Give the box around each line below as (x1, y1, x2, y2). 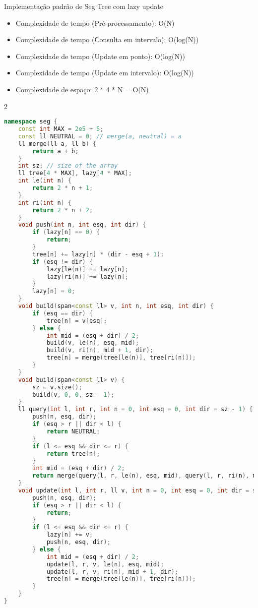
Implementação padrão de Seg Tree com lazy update (4, 1, 163, 11)
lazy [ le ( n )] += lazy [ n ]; (46, 265, 129, 273)
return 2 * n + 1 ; (32, 184, 93, 192)
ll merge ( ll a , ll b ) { (18, 140, 97, 147)
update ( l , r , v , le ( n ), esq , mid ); (46, 560, 164, 568)
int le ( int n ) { (18, 177, 72, 184)
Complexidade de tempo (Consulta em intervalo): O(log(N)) (15, 34, 199, 45)
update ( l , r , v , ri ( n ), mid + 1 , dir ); (46, 568, 178, 575)
